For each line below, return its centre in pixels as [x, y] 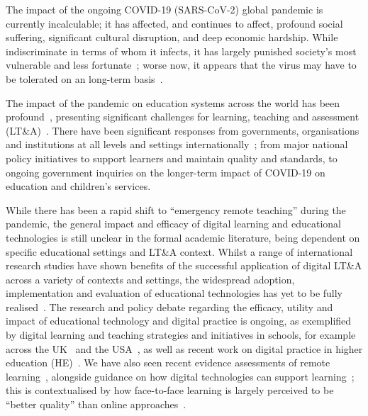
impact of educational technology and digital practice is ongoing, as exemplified [179, 321]
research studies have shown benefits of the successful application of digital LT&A [184, 265]
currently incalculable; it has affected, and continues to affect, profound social [174, 23]
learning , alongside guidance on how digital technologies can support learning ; [180, 376]
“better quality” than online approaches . [96, 404]
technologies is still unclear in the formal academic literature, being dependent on [183, 237]
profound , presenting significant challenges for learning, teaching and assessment [183, 117]
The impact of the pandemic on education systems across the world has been [173, 102]
